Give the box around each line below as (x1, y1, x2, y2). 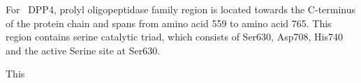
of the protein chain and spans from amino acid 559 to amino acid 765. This (6, 15, 332, 30)
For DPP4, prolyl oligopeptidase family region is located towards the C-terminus (6, 2, 356, 16)
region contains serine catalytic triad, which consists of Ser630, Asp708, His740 (6, 29, 343, 44)
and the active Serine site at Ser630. (6, 43, 161, 57)
